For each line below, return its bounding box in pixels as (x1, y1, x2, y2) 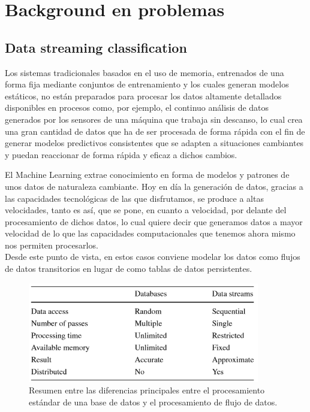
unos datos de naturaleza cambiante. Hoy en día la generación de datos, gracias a (5, 180, 303, 192)
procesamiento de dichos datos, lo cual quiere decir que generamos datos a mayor (5, 215, 303, 228)
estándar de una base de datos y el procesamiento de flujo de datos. (29, 395, 278, 408)
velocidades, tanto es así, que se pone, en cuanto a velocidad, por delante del (5, 204, 287, 216)
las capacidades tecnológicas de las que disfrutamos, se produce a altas (5, 192, 264, 204)
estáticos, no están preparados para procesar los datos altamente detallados (5, 89, 282, 102)
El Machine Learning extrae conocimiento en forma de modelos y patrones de (5, 168, 290, 181)
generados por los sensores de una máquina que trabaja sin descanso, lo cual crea (5, 113, 303, 125)
